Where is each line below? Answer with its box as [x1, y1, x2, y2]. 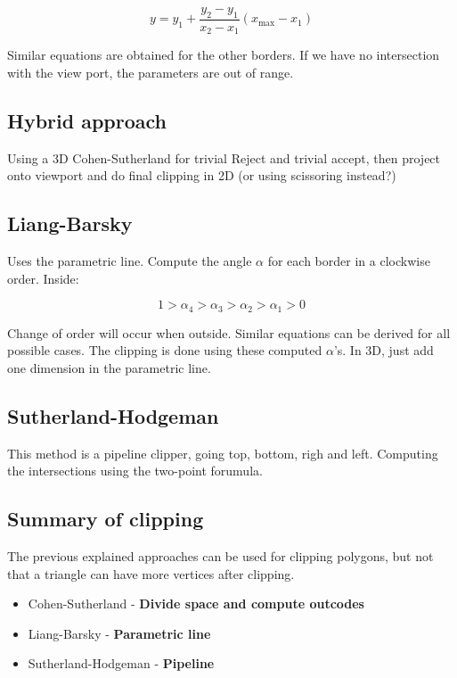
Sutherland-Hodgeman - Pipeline [28, 654, 215, 673]
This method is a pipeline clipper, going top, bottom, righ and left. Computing [7, 443, 438, 462]
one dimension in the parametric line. [7, 358, 211, 376]
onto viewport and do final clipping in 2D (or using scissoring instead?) [7, 166, 396, 185]
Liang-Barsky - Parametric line [28, 624, 211, 642]
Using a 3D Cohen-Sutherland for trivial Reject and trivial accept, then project [7, 148, 441, 167]
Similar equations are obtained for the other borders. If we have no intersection [7, 45, 440, 64]
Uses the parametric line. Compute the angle [7, 252, 252, 270]
